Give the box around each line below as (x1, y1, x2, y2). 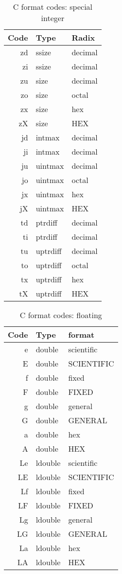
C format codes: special (13, 1, 93, 12)
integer (41, 12, 65, 23)
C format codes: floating (19, 309, 102, 321)
